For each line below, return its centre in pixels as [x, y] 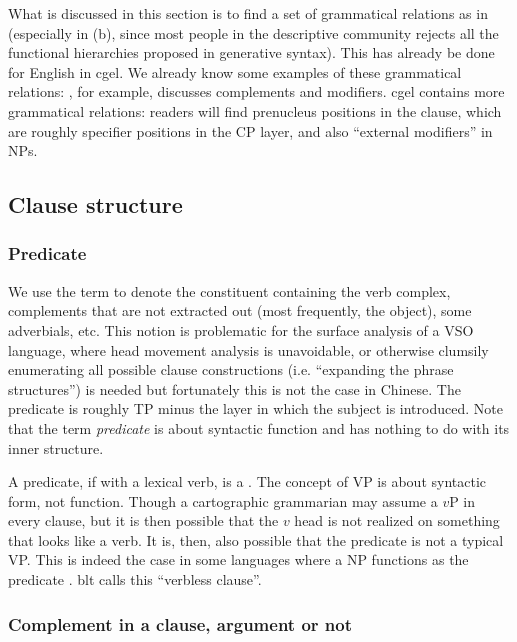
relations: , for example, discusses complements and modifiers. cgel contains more [256, 91]
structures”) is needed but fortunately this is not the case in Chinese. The [234, 388]
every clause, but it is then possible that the [143, 520]
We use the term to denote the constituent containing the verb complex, [229, 290]
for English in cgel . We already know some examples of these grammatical [235, 71]
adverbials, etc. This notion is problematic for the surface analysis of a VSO [241, 329]
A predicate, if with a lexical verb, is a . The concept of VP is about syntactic [247, 481]
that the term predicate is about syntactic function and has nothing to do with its [259, 427]
